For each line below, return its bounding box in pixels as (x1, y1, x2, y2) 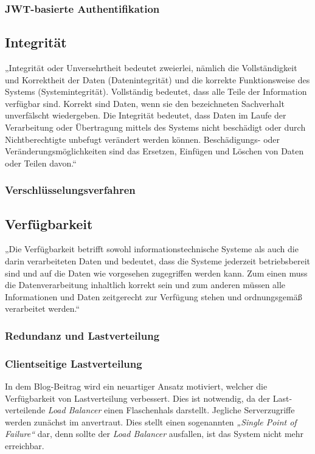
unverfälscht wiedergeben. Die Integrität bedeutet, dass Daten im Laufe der (5, 109, 286, 122)
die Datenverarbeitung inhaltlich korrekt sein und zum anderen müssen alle (5, 278, 286, 291)
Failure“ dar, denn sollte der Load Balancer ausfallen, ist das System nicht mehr (5, 427, 304, 440)
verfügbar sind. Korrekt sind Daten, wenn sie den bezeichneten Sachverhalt (5, 97, 285, 109)
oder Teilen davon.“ (5, 156, 77, 169)
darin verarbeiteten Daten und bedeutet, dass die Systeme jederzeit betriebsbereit (5, 255, 311, 267)
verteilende (5, 404, 46, 416)
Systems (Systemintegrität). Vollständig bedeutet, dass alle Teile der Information (5, 85, 307, 98)
